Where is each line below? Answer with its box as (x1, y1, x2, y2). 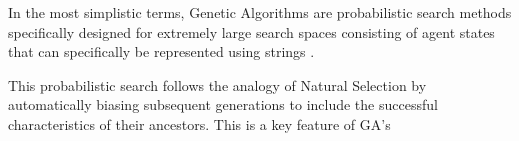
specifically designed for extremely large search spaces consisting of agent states (8, 21, 495, 42)
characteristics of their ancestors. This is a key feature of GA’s (8, 113, 391, 134)
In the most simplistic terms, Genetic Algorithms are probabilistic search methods (8, 2, 512, 22)
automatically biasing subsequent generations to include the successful (8, 94, 438, 115)
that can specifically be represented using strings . (8, 41, 315, 62)
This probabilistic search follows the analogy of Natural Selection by (8, 74, 427, 95)
